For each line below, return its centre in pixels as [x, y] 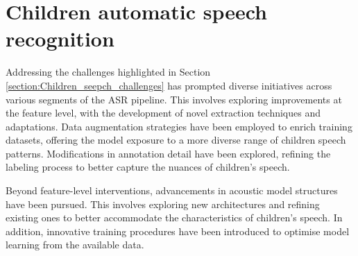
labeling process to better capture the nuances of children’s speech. [148, 167]
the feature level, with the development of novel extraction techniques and [163, 113]
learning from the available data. [75, 245]
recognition [60, 39]
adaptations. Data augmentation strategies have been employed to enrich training [179, 126]
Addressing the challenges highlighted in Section [108, 72]
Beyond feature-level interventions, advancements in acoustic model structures [172, 190]
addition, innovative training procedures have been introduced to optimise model [178, 231]
